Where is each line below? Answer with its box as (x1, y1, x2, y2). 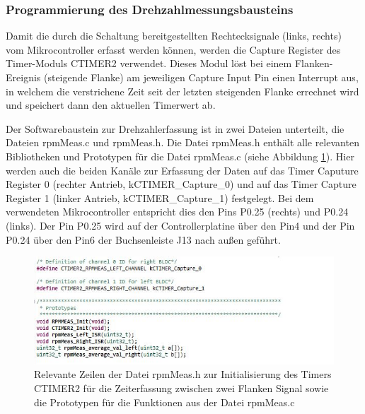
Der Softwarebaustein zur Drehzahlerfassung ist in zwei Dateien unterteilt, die (6, 121, 344, 136)
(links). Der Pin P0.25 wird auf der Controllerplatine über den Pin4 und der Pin (6, 218, 355, 232)
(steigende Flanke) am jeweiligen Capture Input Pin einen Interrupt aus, (43, 70, 359, 84)
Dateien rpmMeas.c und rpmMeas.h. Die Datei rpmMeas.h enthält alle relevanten (6, 135, 359, 150)
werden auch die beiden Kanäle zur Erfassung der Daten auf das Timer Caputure (6, 162, 359, 177)
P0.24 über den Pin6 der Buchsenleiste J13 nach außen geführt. (6, 232, 281, 247)
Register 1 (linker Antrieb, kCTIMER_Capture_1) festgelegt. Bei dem (6, 190, 314, 205)
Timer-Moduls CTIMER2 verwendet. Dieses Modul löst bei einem (6, 56, 292, 71)
